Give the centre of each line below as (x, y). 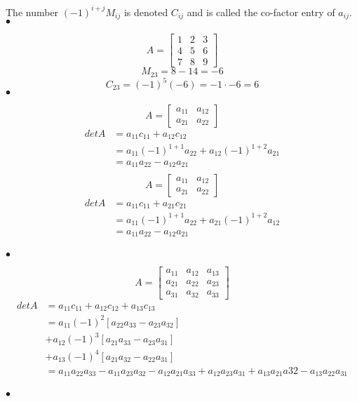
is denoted (146, 12)
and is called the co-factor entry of (261, 12)
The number (32, 12)
